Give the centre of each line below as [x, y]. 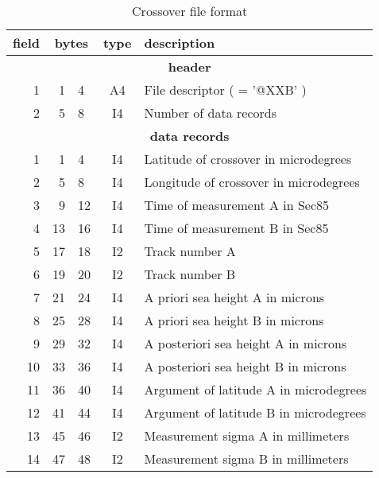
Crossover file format [190, 11]
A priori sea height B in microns [234, 320]
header [189, 66]
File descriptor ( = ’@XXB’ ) [225, 89]
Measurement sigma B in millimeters [246, 459]
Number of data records [210, 113]
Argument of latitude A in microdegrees [255, 389]
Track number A [190, 251]
